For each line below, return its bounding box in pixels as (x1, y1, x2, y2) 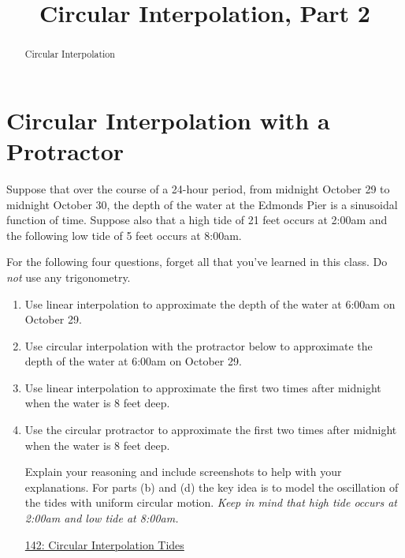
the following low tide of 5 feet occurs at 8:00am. (6, 227, 242, 243)
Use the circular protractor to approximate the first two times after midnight (24, 421, 397, 438)
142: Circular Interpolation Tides (24, 536, 184, 552)
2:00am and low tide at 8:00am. (24, 510, 179, 526)
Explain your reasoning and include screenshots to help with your (24, 463, 342, 480)
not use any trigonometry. (6, 268, 131, 285)
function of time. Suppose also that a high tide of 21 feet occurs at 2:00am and (6, 212, 388, 228)
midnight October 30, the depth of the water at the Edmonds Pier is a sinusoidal (6, 196, 398, 212)
